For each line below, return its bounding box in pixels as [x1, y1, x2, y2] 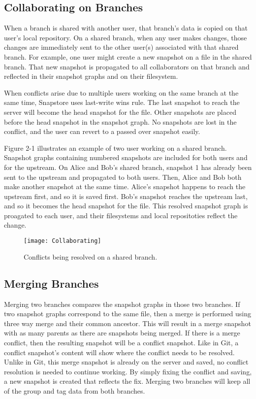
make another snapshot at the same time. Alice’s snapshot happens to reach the [4, 181, 246, 192]
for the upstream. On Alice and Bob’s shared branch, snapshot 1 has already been [4, 162, 252, 172]
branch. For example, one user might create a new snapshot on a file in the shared [4, 51, 252, 62]
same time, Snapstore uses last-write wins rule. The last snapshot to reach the [4, 97, 240, 107]
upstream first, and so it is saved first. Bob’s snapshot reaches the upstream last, [4, 191, 248, 201]
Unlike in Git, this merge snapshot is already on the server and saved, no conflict [4, 357, 249, 367]
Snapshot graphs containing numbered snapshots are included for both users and [4, 152, 248, 163]
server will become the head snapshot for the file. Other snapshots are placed [4, 106, 236, 117]
